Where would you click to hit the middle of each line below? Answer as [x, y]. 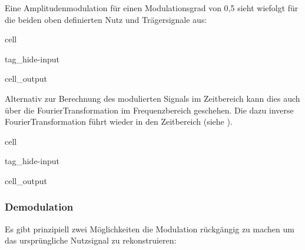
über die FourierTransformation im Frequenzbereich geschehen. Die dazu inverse [149, 110]
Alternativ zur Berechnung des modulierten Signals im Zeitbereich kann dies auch [152, 98]
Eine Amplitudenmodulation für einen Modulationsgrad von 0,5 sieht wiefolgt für [152, 8]
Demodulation [39, 207]
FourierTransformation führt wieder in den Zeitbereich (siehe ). [119, 121]
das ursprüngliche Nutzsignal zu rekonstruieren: [91, 240]
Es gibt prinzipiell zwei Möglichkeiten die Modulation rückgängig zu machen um [150, 229]
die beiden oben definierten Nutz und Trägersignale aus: [106, 19]
